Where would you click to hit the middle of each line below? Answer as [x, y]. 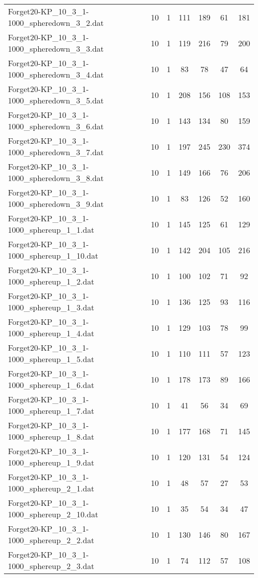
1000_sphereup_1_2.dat [51, 281]
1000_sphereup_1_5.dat [51, 359]
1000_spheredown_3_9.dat [56, 204]
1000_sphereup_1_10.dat [53, 255]
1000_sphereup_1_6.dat [51, 385]
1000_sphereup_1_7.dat [51, 411]
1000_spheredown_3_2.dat [56, 23]
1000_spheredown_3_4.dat [56, 74]
